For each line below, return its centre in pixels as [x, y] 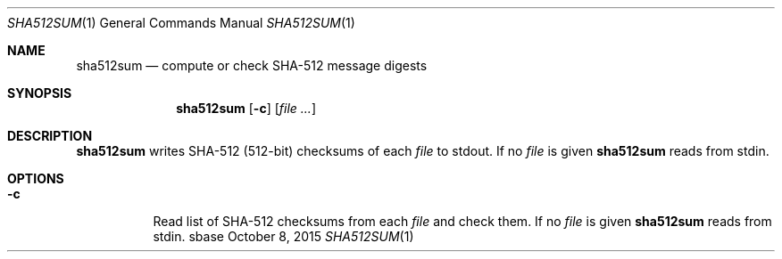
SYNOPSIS [40, 93]
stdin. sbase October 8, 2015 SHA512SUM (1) [283, 236]
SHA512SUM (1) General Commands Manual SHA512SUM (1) [181, 23]
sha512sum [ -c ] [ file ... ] [246, 108]
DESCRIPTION [50, 136]
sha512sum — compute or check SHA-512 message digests [252, 65]
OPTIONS [36, 178]
